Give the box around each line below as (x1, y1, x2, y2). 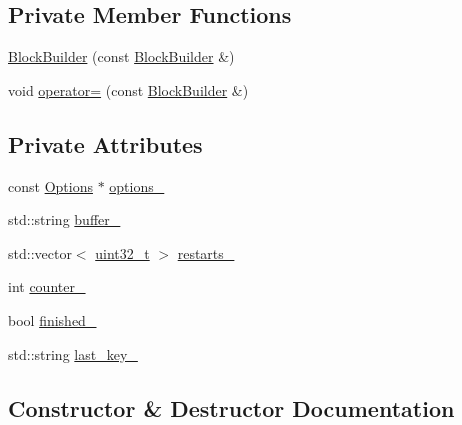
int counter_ (8, 276, 86, 297)
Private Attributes (8, 128, 203, 159)
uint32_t (95, 242, 150, 263)
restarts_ (177, 242, 235, 263)
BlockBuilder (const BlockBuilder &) (8, 46, 235, 67)
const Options (8, 175, 93, 196)
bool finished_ (8, 309, 97, 330)
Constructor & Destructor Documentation (8, 392, 455, 423)
